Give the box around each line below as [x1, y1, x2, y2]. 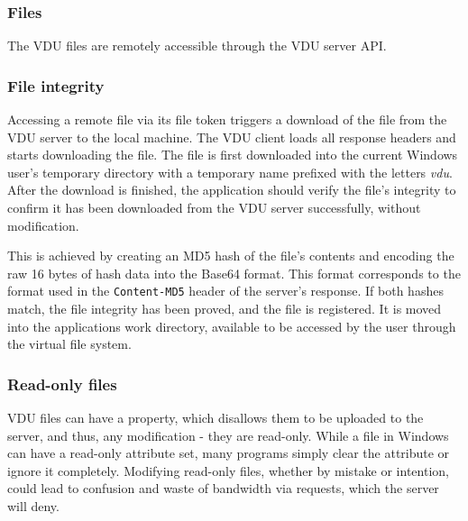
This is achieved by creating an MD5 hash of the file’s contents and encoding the [7, 246, 454, 265]
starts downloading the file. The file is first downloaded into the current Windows [7, 145, 458, 164]
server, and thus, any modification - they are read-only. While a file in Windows [7, 425, 449, 444]
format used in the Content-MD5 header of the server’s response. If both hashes [7, 281, 444, 300]
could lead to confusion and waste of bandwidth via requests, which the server [7, 479, 439, 498]
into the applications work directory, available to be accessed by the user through [7, 316, 456, 335]
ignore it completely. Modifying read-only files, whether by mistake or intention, [7, 461, 449, 480]
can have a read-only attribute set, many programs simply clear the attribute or [7, 443, 450, 462]
